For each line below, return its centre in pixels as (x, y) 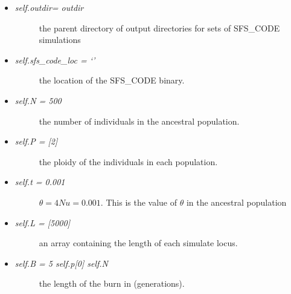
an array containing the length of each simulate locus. (138, 243)
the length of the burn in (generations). (112, 283)
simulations (60, 40)
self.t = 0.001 (40, 182)
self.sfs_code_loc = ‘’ (55, 60)
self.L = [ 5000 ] (42, 222)
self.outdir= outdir (49, 7)
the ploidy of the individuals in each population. (128, 161)
